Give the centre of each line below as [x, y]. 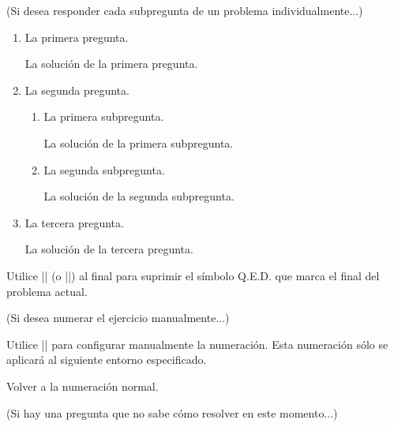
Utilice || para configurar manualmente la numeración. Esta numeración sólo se [197, 344]
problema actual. [47, 291]
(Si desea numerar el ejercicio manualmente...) [118, 318]
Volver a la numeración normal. [83, 386]
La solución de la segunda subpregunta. [139, 196]
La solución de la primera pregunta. [111, 64]
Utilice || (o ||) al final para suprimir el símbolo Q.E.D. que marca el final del [193, 275]
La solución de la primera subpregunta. [139, 142]
